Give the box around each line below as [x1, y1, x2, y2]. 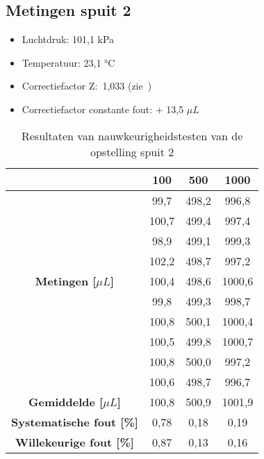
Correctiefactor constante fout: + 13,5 [22, 101, 184, 116]
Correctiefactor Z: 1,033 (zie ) [22, 78, 152, 93]
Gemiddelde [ [28, 393, 104, 410]
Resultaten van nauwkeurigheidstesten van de [21, 127, 243, 144]
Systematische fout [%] [11, 413, 138, 430]
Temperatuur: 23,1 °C [22, 55, 115, 69]
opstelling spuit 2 [90, 143, 174, 160]
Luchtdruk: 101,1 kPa [22, 32, 115, 47]
